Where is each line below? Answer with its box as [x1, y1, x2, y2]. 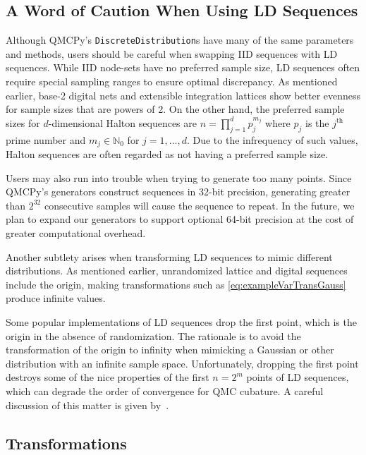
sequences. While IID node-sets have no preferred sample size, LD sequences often [6, 60, 360, 75]
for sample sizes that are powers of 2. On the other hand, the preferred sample [6, 102, 345, 116]
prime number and [6, 132, 86, 147]
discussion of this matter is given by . [6, 397, 169, 412]
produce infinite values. [6, 291, 106, 305]
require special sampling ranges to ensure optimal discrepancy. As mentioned [6, 74, 338, 89]
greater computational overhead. [6, 226, 146, 241]
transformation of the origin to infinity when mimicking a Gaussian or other [6, 342, 334, 357]
